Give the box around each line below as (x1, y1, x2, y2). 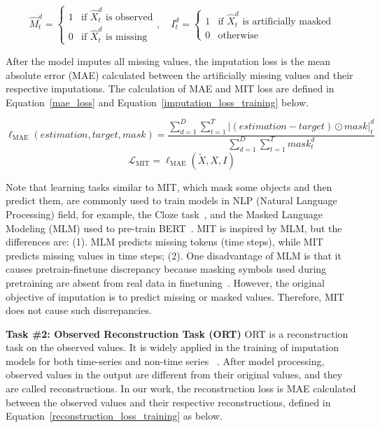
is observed (105, 12, 153, 22)
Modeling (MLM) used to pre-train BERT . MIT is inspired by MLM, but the (6, 220, 342, 235)
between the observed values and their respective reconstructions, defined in (6, 394, 331, 409)
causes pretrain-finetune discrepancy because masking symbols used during (6, 262, 327, 276)
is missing (105, 32, 148, 43)
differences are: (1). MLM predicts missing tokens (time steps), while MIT (6, 234, 323, 249)
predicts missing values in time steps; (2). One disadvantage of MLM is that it (6, 248, 342, 262)
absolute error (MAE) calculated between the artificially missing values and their (6, 67, 353, 82)
